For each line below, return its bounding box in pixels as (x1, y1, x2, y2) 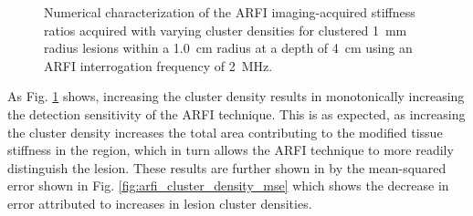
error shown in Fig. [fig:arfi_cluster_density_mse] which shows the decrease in (7, 176, 449, 195)
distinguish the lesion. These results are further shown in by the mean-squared (7, 158, 447, 177)
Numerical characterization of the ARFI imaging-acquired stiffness (44, 3, 415, 21)
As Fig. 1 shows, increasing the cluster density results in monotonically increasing (7, 87, 465, 106)
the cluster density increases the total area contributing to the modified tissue (7, 122, 443, 141)
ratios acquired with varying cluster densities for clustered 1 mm (44, 20, 407, 39)
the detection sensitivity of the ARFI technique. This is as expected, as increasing (7, 104, 466, 123)
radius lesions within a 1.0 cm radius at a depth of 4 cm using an (44, 38, 413, 57)
